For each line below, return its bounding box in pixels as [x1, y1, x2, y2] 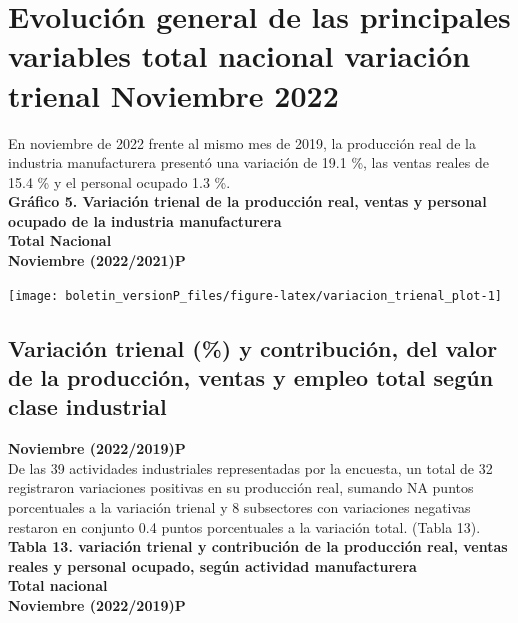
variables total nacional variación [8, 35, 471, 76]
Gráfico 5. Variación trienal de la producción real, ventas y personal [8, 191, 487, 212]
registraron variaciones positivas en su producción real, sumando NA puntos [8, 477, 474, 498]
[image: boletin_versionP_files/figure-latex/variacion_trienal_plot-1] [8, 288, 502, 303]
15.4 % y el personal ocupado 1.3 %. [8, 171, 231, 192]
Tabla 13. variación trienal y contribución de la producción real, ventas [8, 536, 508, 557]
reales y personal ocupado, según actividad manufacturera [8, 555, 417, 576]
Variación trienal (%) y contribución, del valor [8, 332, 498, 363]
